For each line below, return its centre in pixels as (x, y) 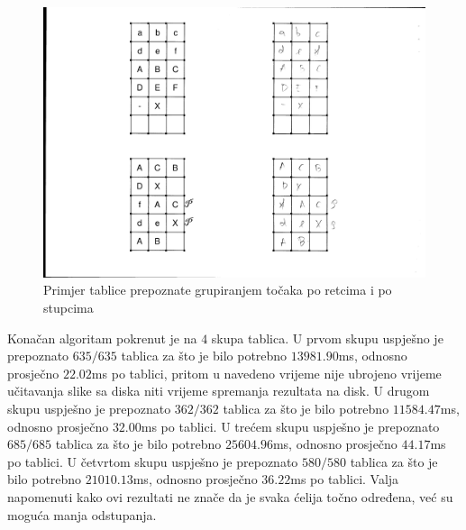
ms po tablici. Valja (345, 479)
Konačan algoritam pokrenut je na (102, 338)
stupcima (69, 307)
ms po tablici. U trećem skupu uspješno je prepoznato (290, 426)
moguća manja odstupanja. (82, 514)
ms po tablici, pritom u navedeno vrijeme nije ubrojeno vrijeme (266, 373)
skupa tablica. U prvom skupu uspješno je (327, 338)
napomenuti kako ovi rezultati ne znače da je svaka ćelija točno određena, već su (230, 496)
